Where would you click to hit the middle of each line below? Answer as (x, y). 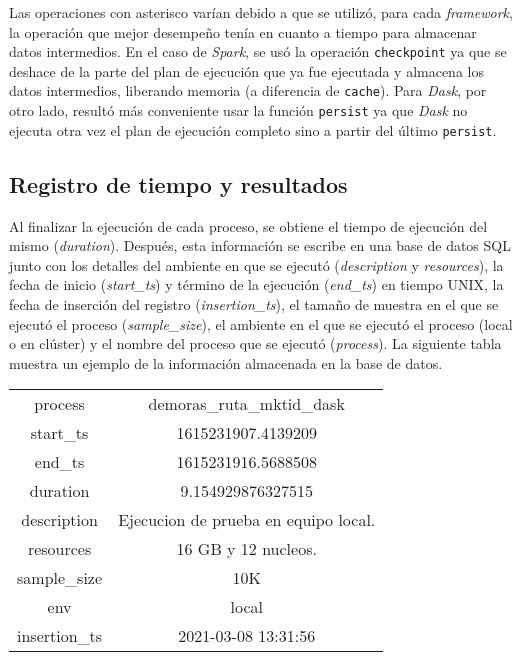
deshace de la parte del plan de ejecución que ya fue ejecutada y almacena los (246, 70)
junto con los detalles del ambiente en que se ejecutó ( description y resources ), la (256, 264)
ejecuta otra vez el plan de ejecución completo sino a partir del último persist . (253, 129)
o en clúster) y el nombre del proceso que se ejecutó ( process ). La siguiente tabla (255, 343)
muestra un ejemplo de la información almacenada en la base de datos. (226, 362)
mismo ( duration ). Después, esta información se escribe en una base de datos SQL (260, 245)
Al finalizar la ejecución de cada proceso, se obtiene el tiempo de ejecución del (248, 225)
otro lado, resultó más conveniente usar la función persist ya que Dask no (238, 110)
